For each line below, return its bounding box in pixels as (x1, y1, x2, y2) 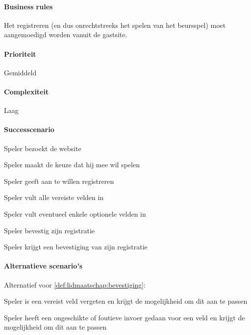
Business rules (4, 1, 53, 11)
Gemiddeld (4, 67, 37, 77)
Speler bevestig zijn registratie (4, 225, 95, 235)
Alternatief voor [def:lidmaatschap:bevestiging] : (4, 279, 146, 290)
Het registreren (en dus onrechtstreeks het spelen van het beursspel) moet (4, 20, 226, 30)
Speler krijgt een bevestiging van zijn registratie (4, 242, 148, 252)
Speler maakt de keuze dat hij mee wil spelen (4, 159, 140, 170)
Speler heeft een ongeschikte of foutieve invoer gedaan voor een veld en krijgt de (4, 312, 245, 322)
